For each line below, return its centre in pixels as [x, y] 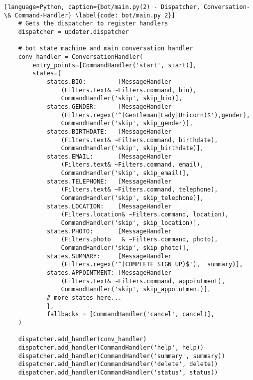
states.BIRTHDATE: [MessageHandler [109, 131]
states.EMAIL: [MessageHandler [109, 156]
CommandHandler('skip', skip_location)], [130, 223]
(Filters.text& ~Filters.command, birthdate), [139, 140]
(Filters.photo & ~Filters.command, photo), [139, 240]
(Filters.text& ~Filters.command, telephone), [139, 190]
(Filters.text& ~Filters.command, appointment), [143, 281]
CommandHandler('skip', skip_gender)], [127, 123]
